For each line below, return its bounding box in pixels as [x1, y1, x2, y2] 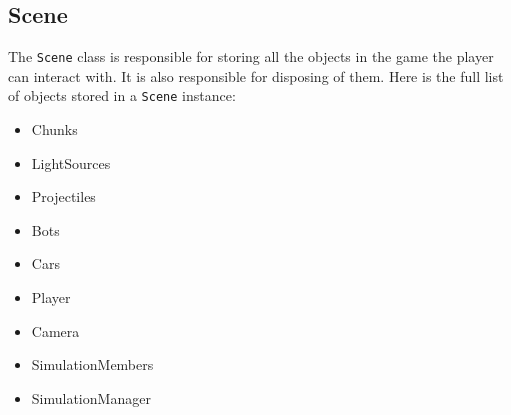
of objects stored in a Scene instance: [8, 85, 236, 106]
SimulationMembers [31, 354, 154, 375]
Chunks [31, 119, 78, 140]
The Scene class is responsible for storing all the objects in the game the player [8, 46, 494, 67]
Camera [31, 320, 80, 341]
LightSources [31, 152, 111, 173]
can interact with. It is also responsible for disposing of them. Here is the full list [8, 65, 504, 86]
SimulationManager [31, 387, 151, 408]
